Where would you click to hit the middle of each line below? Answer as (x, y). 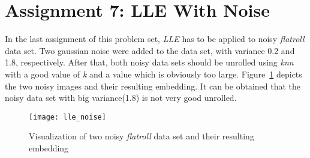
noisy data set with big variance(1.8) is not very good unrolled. (121, 98)
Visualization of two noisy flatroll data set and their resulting (142, 136)
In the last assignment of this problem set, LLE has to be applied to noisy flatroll (155, 39)
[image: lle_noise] (67, 117)
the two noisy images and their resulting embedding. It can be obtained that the (153, 86)
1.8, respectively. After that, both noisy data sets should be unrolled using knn (149, 62)
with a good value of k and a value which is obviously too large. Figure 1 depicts (154, 74)
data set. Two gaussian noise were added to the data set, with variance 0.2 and (150, 50)
